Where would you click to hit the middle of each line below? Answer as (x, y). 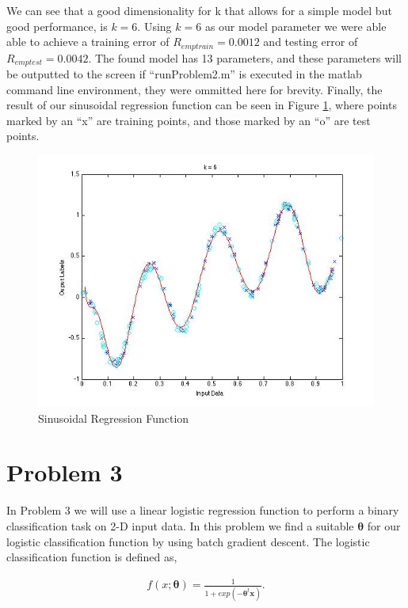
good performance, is (57, 26)
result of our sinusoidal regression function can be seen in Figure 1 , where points (202, 105)
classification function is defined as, (92, 557)
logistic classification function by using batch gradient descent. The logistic (188, 541)
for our (384, 525)
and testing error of (311, 42)
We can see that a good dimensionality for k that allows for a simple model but (199, 10)
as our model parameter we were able (296, 26)
